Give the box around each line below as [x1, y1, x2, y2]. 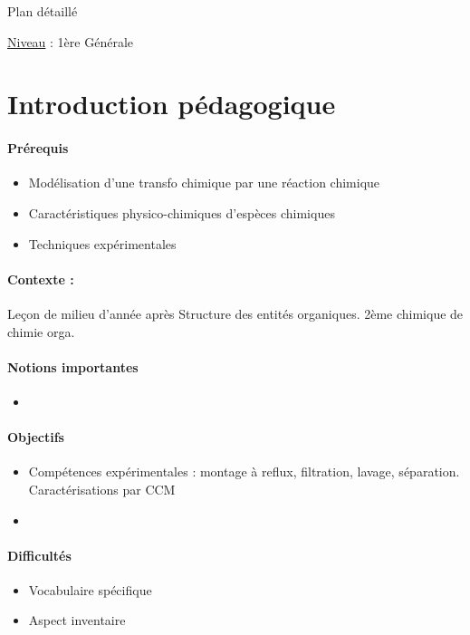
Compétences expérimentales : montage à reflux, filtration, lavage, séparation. [28, 462, 460, 481]
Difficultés [7, 545, 72, 564]
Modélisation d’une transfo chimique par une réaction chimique [28, 173, 380, 192]
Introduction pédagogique [7, 85, 336, 122]
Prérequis [7, 139, 69, 158]
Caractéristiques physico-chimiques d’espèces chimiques [28, 203, 335, 222]
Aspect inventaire [28, 611, 126, 630]
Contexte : [7, 269, 74, 288]
